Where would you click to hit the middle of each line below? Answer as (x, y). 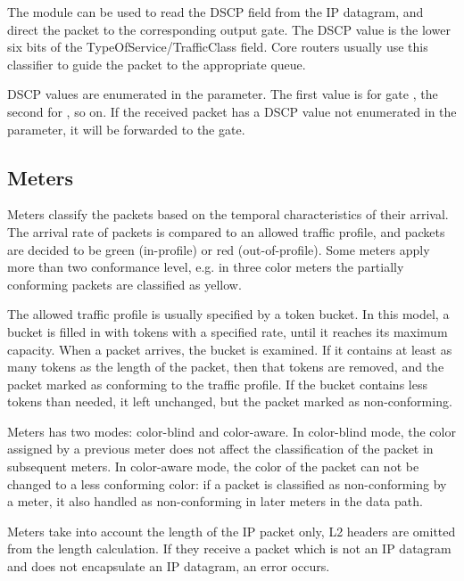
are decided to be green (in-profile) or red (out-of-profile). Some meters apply (219, 249)
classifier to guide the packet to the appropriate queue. (157, 64)
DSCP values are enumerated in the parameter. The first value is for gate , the (223, 94)
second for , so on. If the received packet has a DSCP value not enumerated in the (232, 111)
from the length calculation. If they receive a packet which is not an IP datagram (229, 548)
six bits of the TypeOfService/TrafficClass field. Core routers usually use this (218, 47)
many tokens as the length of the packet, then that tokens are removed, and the (226, 367)
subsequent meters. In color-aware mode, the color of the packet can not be (213, 466)
